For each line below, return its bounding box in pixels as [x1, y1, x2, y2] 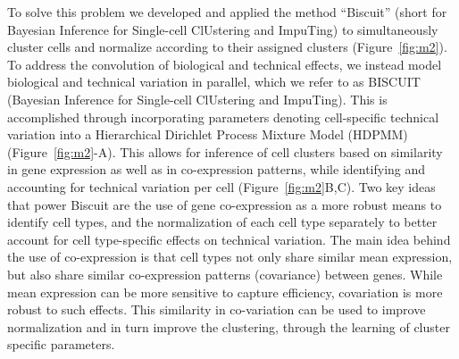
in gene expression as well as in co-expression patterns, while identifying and [7, 160, 426, 179]
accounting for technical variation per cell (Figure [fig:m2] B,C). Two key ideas [7, 177, 436, 196]
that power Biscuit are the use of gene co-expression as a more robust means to [7, 195, 442, 213]
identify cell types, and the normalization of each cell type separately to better [7, 213, 438, 231]
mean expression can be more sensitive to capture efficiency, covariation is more [7, 282, 443, 301]
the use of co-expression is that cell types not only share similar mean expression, [7, 247, 453, 266]
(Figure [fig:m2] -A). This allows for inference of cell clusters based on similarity [7, 142, 443, 161]
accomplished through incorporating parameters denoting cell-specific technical [7, 107, 439, 126]
